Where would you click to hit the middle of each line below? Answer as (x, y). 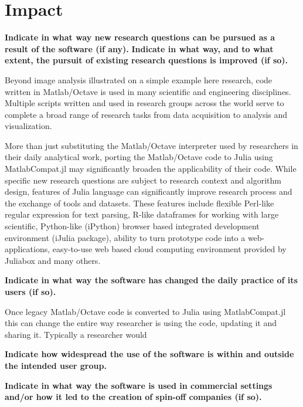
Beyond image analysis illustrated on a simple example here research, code (139, 79)
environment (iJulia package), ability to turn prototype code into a (125, 237)
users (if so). (30, 291)
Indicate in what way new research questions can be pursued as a (140, 37)
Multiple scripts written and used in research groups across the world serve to (144, 103)
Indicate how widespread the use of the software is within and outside (149, 354)
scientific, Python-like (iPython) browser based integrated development (132, 226)
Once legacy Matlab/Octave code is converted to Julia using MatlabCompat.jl (145, 311)
